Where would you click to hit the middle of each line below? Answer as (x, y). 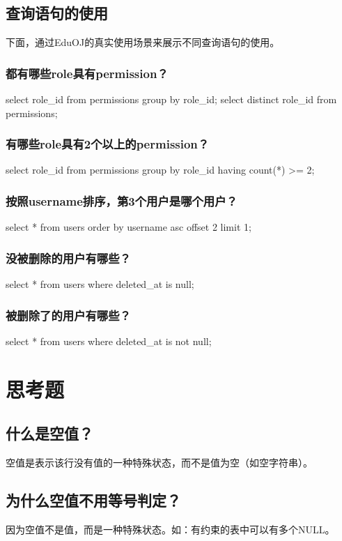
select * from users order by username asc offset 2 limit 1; (129, 227)
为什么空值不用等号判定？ (93, 500)
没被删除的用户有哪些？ (68, 258)
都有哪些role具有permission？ (87, 73)
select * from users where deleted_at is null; (100, 284)
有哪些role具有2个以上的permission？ (108, 144)
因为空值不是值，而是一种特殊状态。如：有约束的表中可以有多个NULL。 (170, 529)
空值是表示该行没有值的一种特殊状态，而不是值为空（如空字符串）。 (159, 463)
